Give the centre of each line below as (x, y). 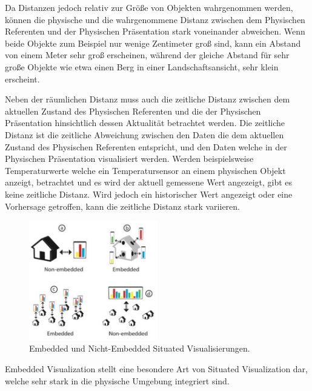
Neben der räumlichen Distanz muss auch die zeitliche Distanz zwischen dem (148, 99)
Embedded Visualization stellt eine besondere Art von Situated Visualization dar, (156, 369)
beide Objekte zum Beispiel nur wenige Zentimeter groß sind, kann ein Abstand (153, 43)
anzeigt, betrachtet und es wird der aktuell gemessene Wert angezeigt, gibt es (149, 182)
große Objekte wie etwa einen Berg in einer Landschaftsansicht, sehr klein (142, 66)
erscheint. (22, 79)
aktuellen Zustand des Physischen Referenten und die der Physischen (133, 111)
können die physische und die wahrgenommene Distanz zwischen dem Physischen (155, 19)
